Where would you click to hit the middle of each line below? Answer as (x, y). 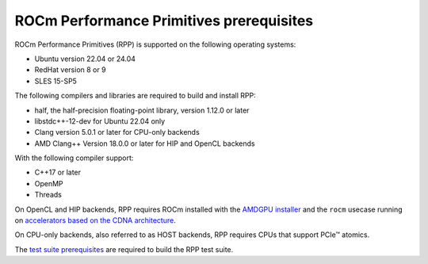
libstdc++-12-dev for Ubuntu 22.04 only (100, 121)
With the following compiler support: (74, 158)
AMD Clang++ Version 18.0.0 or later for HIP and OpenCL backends (145, 143)
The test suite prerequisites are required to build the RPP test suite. (124, 249)
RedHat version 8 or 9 (70, 70)
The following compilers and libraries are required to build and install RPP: (136, 96)
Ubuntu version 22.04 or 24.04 (85, 59)
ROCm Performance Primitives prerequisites (164, 21)
